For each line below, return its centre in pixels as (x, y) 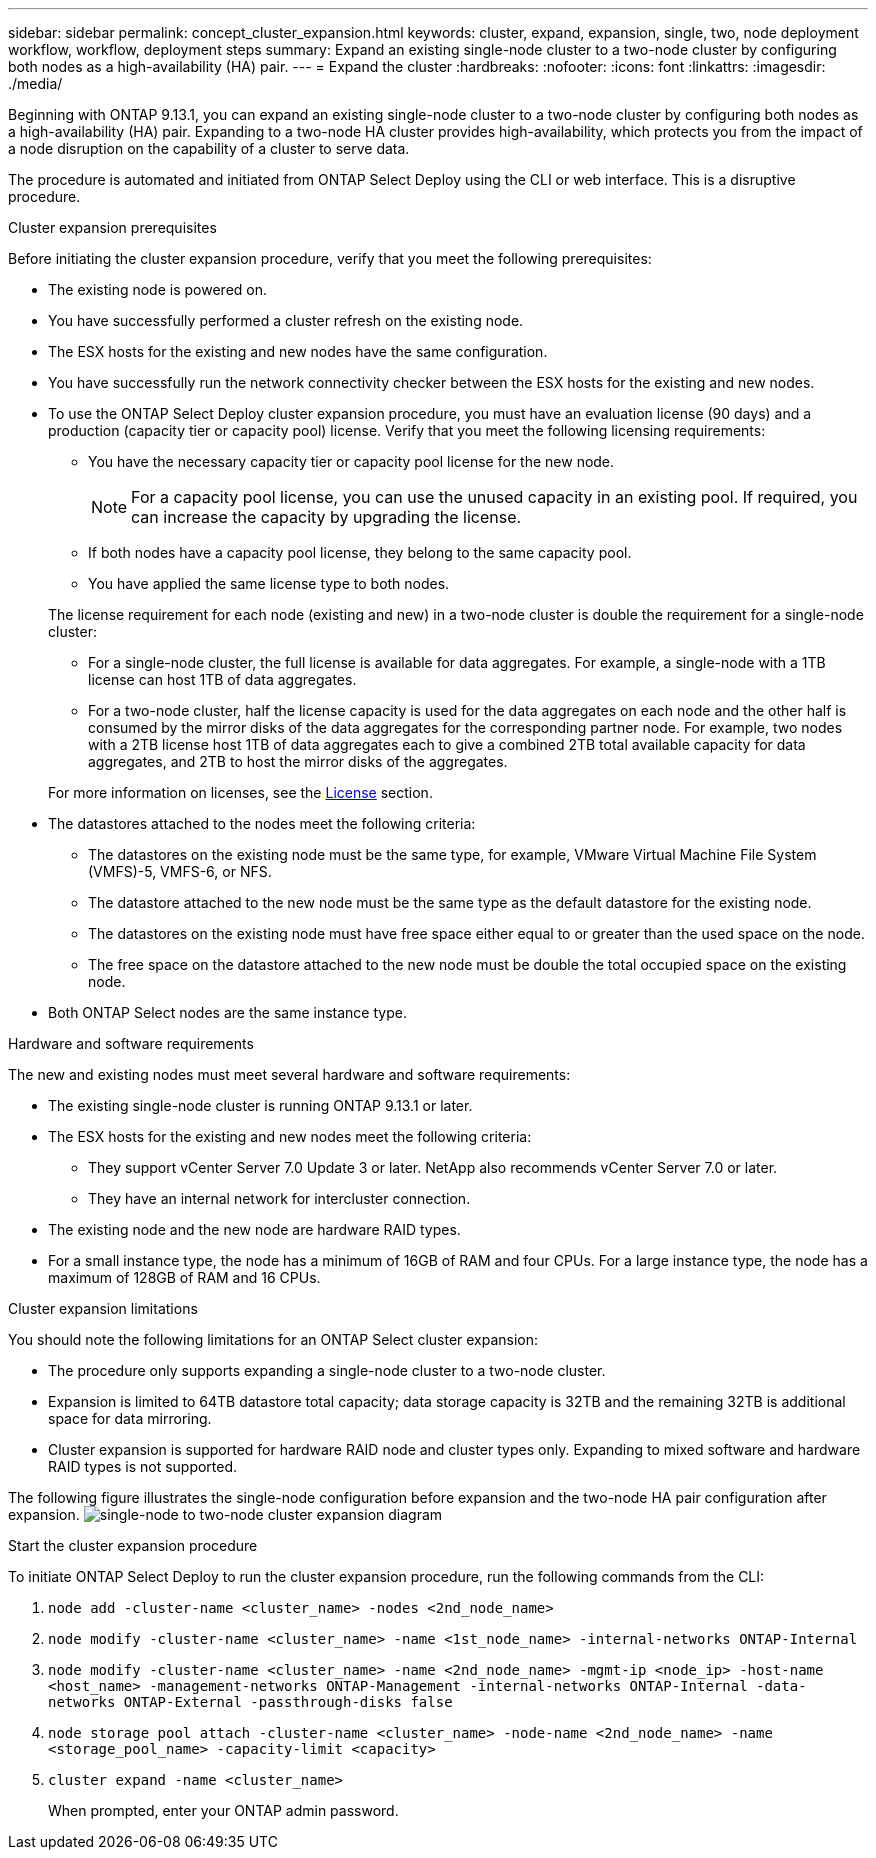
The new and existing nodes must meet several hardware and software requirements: (289, 1074)
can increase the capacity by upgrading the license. (326, 517)
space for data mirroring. (130, 1418)
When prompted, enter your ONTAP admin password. (223, 1810)
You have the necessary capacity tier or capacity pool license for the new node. (351, 461)
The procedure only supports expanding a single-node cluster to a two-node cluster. (327, 1370)
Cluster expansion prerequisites (112, 227)
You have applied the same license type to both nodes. (269, 583)
